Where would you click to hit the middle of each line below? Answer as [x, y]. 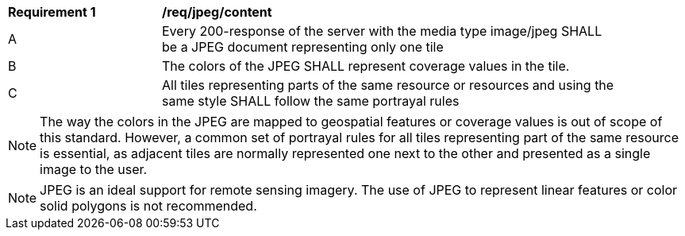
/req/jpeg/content [217, 12]
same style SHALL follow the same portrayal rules [311, 101]
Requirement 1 [52, 12]
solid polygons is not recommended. [148, 206]
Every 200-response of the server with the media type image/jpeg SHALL [382, 31]
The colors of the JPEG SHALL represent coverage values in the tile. [366, 66]
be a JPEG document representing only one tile [303, 47]
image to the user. [94, 169]
